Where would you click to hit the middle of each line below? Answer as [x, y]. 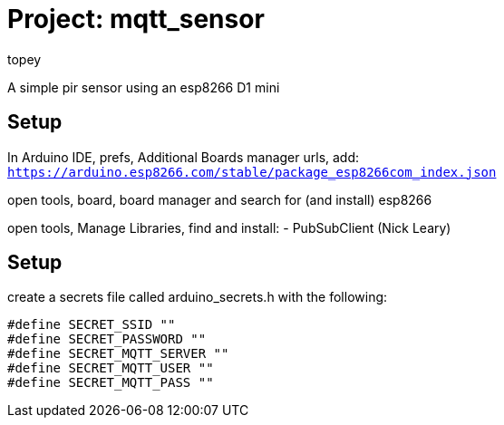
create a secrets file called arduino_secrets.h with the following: [198, 297]
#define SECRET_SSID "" [92, 325]
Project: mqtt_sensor [136, 19]
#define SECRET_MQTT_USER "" [111, 368]
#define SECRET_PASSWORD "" [107, 339]
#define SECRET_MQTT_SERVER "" [118, 354]
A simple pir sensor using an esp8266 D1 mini [144, 87]
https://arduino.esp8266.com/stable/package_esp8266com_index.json [252, 172]
